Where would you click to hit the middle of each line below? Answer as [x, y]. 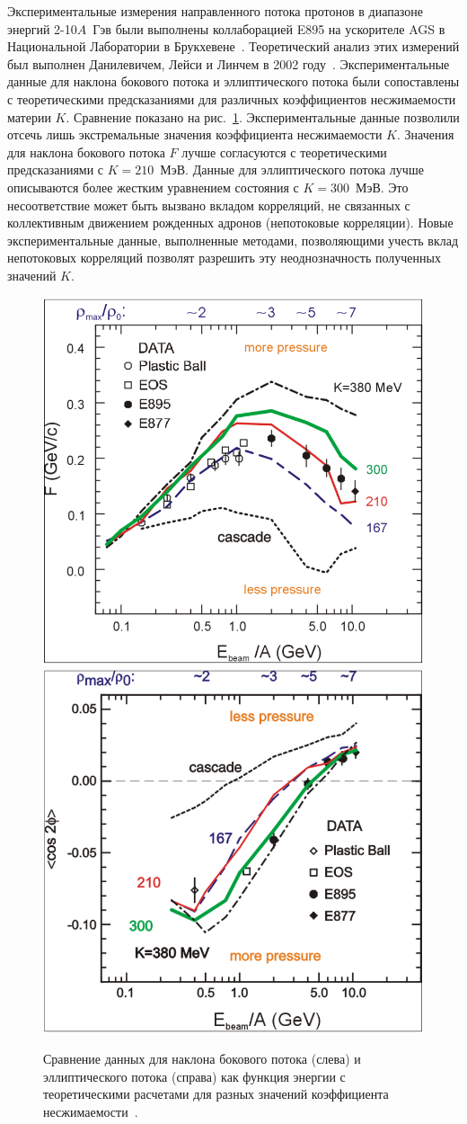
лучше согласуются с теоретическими [284, 152]
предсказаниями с [56, 169]
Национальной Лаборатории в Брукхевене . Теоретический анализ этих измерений [233, 46]
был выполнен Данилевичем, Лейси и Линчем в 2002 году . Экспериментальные [229, 63]
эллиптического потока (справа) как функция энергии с [194, 1076]
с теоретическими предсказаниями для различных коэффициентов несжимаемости [232, 98]
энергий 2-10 [42, 28]
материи [29, 116]
